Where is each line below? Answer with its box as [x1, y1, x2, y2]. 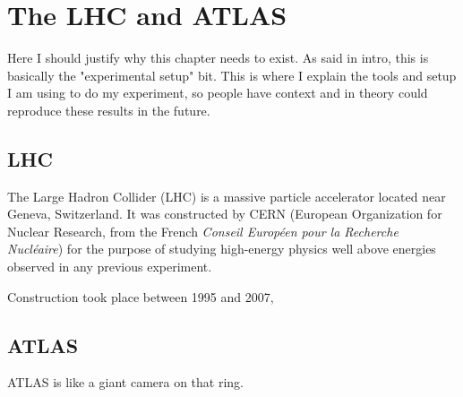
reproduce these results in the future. [7, 100, 210, 119]
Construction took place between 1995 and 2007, [7, 287, 274, 306]
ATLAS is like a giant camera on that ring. [7, 373, 244, 392]
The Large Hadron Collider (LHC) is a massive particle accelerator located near [7, 186, 446, 205]
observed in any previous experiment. [7, 257, 212, 276]
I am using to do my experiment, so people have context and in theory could [7, 83, 428, 102]
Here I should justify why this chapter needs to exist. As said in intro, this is [7, 48, 429, 67]
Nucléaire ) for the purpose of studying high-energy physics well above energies [7, 239, 436, 258]
